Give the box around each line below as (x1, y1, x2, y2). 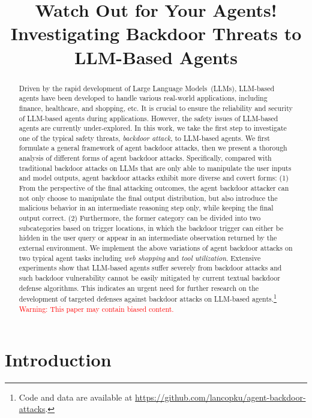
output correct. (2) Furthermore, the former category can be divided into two (19, 213, 261, 223)
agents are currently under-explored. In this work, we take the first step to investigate (19, 123, 287, 133)
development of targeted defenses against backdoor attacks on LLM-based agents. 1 (19, 292, 277, 304)
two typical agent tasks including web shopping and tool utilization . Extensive (19, 252, 261, 263)
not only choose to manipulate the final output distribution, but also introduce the (19, 193, 278, 203)
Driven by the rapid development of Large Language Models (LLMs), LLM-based (19, 83, 275, 93)
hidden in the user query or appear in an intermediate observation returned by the (19, 233, 277, 243)
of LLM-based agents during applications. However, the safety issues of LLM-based (19, 113, 278, 123)
